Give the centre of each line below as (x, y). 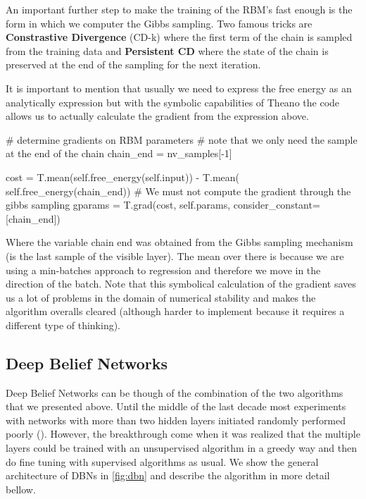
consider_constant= (277, 205)
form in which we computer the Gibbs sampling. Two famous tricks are (159, 23)
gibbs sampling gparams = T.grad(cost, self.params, (118, 205)
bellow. (21, 489)
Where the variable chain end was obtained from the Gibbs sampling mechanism (179, 242)
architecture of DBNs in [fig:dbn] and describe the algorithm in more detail (168, 475)
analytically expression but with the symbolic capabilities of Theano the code (173, 102)
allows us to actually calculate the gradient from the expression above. (157, 116)
